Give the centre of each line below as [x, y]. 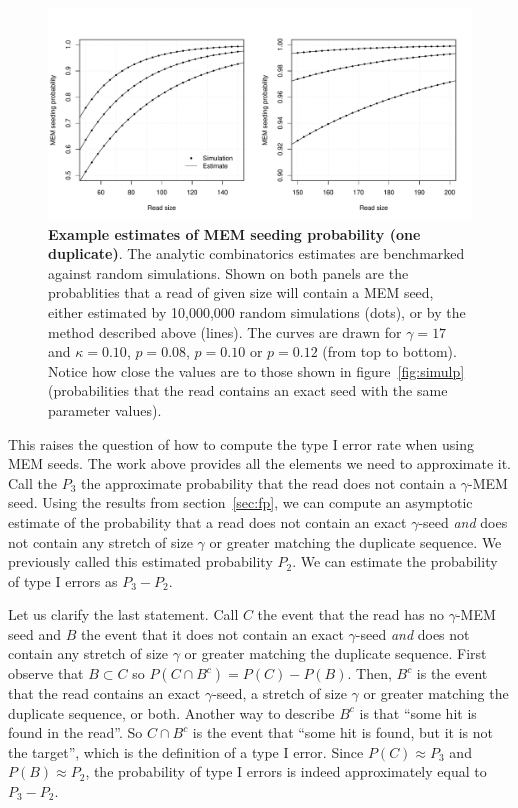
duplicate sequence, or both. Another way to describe [171, 712]
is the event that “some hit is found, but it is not [342, 732]
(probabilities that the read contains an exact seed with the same [248, 390]
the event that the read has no [350, 614]
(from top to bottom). [389, 351]
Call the [32, 482]
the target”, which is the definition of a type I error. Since [186, 751]
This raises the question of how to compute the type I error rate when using [241, 443]
